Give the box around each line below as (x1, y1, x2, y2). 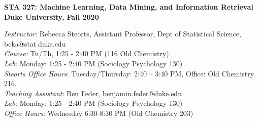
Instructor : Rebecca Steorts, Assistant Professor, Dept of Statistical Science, (4, 28, 241, 39)
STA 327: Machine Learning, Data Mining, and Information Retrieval (4, 2, 253, 12)
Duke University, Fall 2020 (4, 11, 99, 22)
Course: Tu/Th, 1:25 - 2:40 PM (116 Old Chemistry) (4, 48, 169, 59)
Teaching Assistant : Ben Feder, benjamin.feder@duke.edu (4, 88, 182, 98)
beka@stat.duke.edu (4, 38, 66, 49)
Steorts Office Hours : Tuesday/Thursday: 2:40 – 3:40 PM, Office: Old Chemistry (4, 68, 254, 78)
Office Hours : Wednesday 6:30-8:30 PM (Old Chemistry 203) (4, 107, 193, 118)
